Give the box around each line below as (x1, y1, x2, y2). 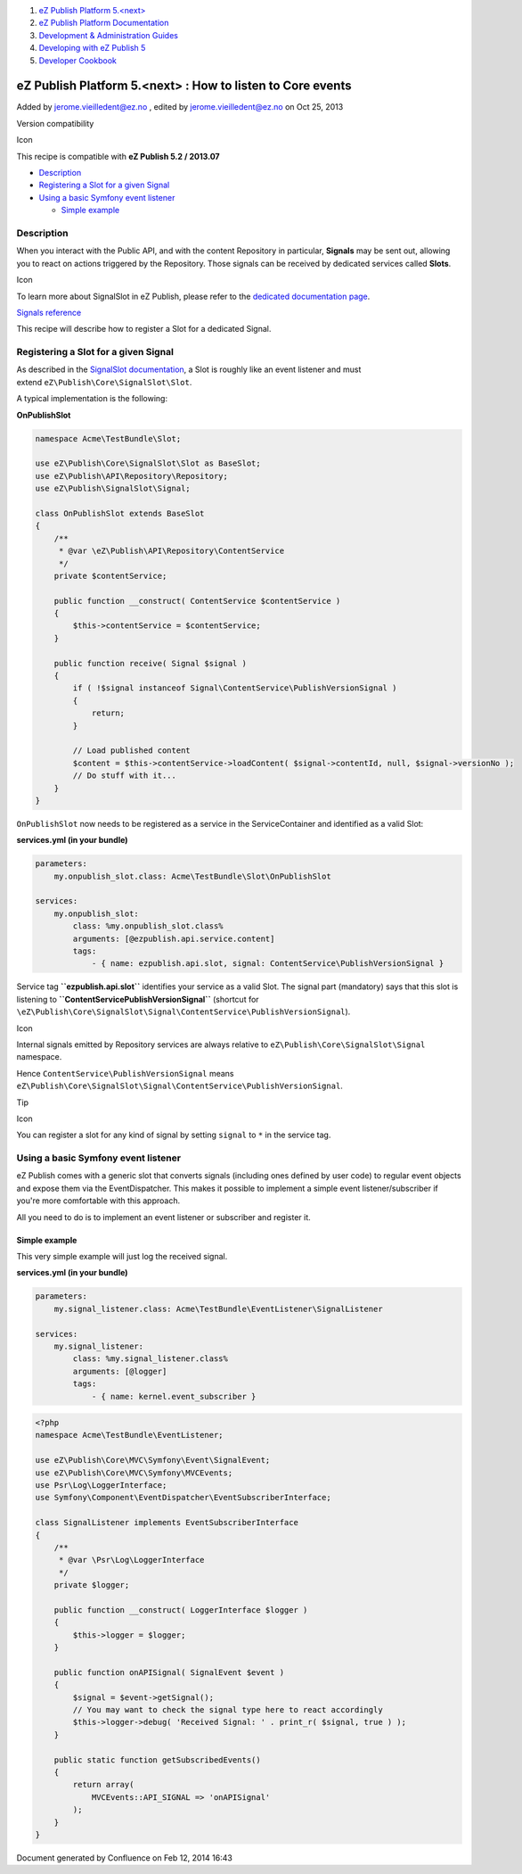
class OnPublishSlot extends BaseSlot (35, 508, 205, 518)
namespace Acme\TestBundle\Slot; (35, 433, 182, 443)
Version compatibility (16, 118, 94, 128)
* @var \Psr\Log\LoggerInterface (58, 1555, 205, 1565)
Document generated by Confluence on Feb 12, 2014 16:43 (16, 1852, 233, 1863)
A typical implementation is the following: (16, 393, 168, 404)
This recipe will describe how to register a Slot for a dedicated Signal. (16, 324, 272, 334)
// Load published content (72, 746, 191, 755)
